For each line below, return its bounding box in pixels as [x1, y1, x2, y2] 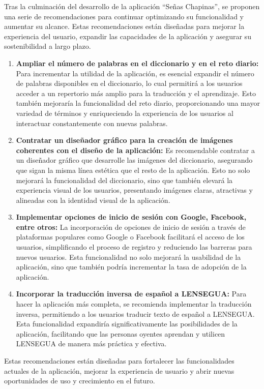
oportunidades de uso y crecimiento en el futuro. [4, 375, 155, 386]
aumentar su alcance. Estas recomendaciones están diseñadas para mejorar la [4, 21, 245, 32]
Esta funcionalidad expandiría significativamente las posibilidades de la [16, 318, 238, 329]
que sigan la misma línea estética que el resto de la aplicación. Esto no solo [16, 164, 250, 175]
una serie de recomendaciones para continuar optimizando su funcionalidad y [4, 11, 244, 21]
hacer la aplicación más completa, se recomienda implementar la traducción [16, 298, 252, 309]
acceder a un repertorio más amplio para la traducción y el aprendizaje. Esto [16, 87, 256, 98]
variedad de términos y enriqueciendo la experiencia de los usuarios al [16, 107, 233, 118]
